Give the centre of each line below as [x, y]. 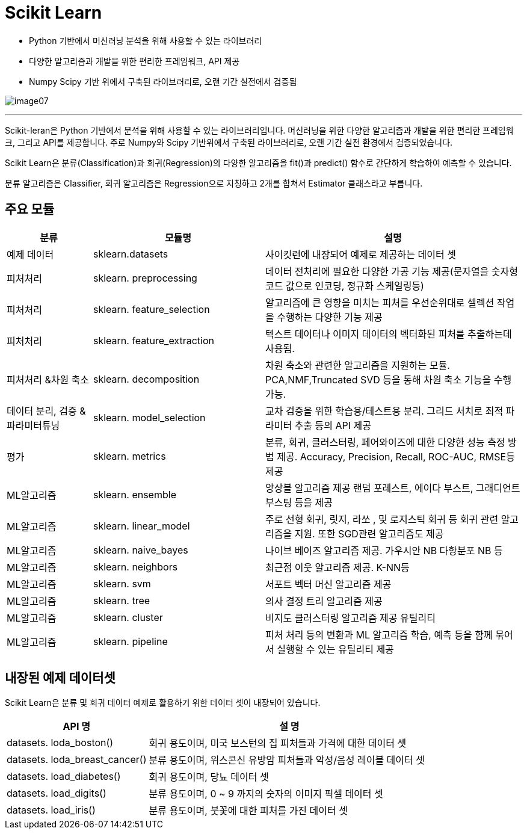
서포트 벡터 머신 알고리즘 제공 [328, 584]
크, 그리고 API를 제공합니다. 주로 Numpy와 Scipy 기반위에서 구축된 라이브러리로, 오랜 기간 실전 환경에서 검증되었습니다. [229, 142]
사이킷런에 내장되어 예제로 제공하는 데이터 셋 [360, 254]
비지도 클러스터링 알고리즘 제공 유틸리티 [350, 618]
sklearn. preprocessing [145, 278]
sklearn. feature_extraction [153, 340]
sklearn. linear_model [141, 526]
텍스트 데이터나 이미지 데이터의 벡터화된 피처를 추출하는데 [388, 334]
